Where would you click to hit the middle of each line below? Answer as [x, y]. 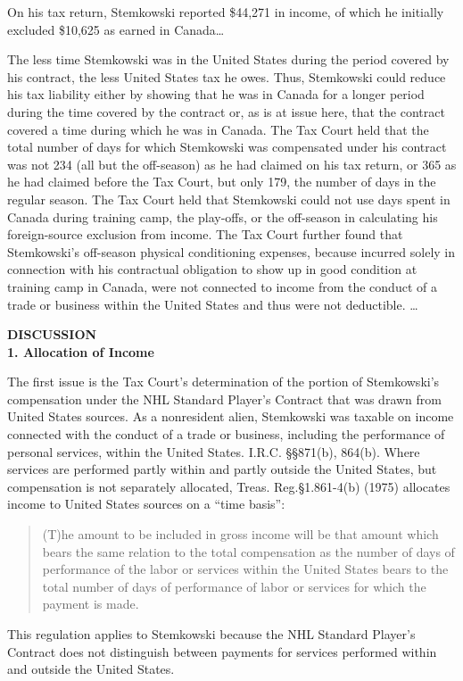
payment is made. [91, 604]
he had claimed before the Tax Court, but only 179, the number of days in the [222, 182]
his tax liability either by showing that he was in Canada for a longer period [216, 94]
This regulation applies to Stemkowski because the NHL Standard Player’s [211, 634]
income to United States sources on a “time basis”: [146, 504]
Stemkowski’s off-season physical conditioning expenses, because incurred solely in [231, 251]
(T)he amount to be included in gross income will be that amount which [240, 534]
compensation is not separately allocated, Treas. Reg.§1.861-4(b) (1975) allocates [229, 486]
